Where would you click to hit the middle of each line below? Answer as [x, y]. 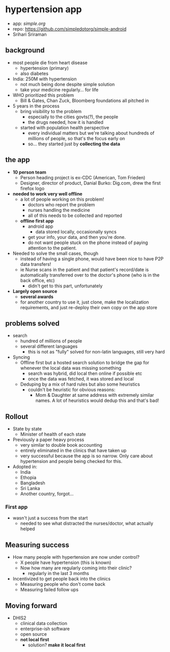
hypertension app [44, 9]
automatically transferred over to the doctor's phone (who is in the [90, 275]
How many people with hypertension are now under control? [76, 557]
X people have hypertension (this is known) [66, 563]
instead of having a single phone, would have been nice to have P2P [92, 259]
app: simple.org [29, 23]
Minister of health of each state [53, 434]
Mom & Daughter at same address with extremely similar [95, 395]
